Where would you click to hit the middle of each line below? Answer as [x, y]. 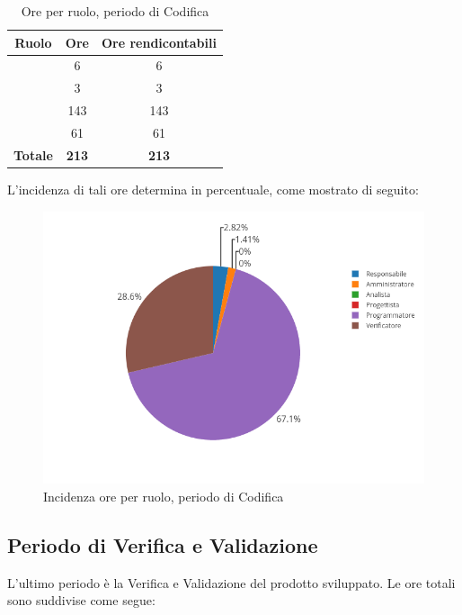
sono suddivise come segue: [81, 600]
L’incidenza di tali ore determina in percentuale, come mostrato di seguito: [213, 189]
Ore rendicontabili [159, 42]
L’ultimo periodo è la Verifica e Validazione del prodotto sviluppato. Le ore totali [231, 582]
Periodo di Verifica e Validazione [163, 544]
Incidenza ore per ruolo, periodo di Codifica [164, 496]
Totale [33, 154]
